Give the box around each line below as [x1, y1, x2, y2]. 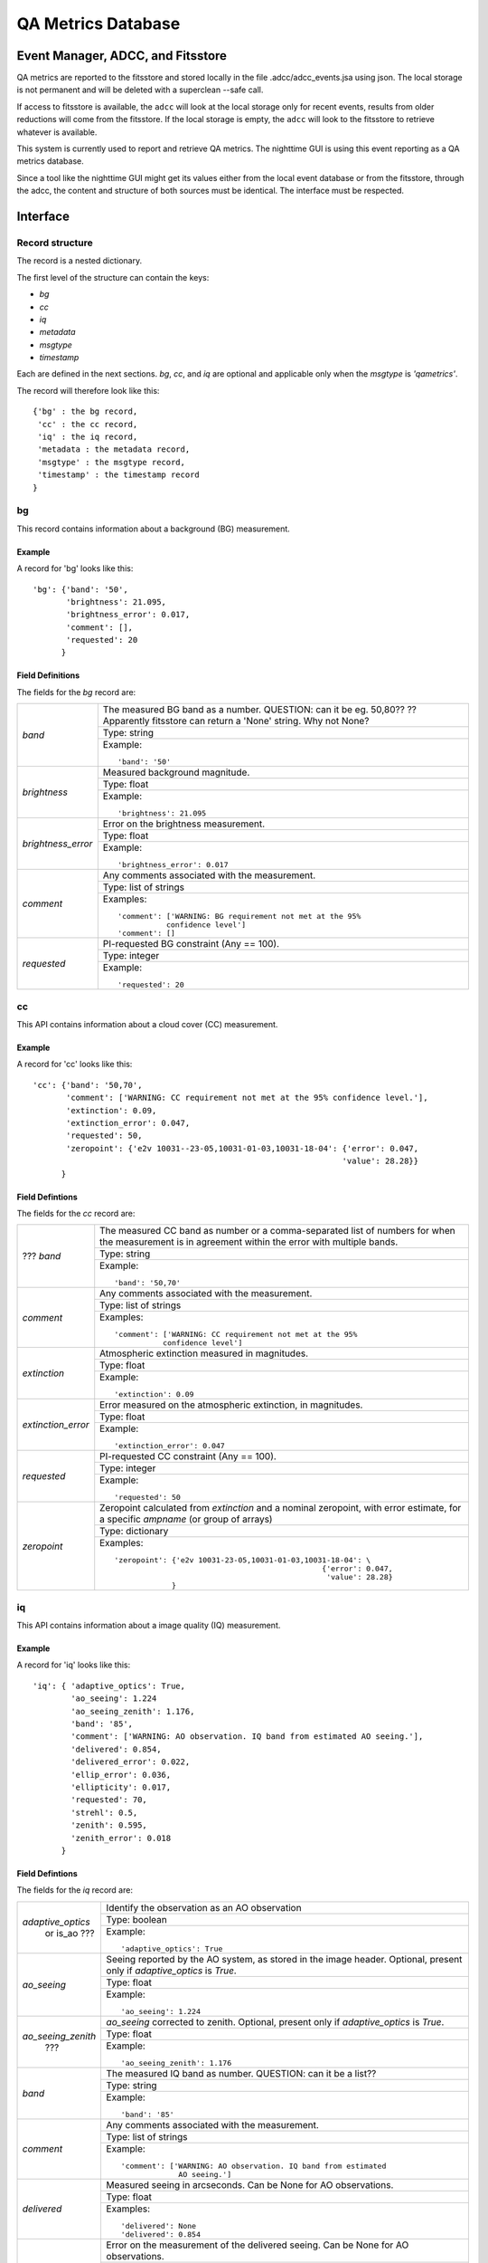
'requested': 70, [70, 1795, 148, 1805]
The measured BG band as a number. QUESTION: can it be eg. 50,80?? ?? [102, 703, 418, 716]
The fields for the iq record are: [16, 1885, 133, 1895]
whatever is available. [16, 127, 98, 138]
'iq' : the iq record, [37, 432, 138, 443]
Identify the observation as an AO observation [106, 1901, 302, 1914]
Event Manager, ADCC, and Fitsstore [16, 48, 228, 63]
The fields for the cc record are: [16, 1208, 136, 1218]
